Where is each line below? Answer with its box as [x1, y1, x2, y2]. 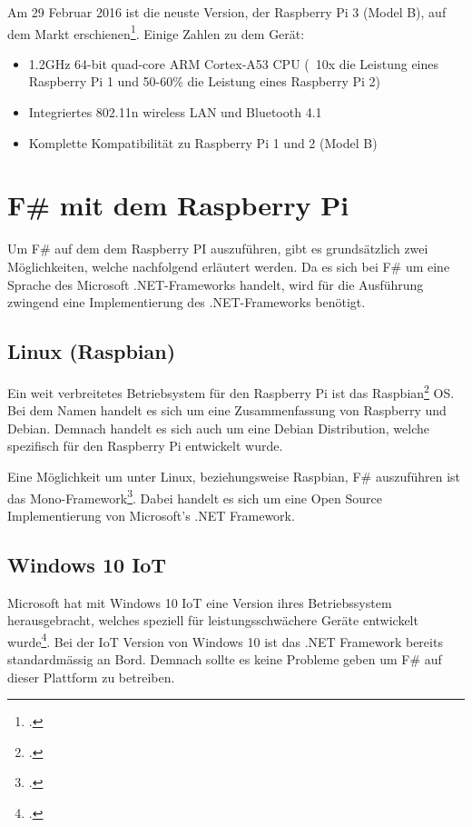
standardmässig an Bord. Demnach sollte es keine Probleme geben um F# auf [7, 650, 442, 669]
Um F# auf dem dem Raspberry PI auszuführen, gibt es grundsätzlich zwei [7, 239, 428, 258]
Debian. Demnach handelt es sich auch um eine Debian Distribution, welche [7, 418, 429, 437]
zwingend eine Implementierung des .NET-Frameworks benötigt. [7, 293, 366, 312]
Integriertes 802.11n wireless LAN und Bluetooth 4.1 [28, 103, 322, 122]
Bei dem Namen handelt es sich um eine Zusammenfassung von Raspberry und [7, 401, 447, 420]
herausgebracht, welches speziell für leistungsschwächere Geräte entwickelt [7, 611, 418, 630]
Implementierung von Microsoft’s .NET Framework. [7, 505, 295, 524]
